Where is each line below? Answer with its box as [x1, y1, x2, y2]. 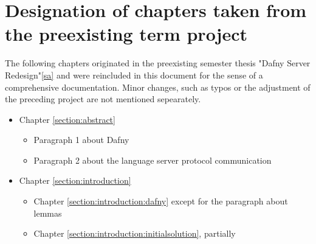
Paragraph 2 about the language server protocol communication [33, 153, 272, 166]
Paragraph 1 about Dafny [33, 133, 129, 146]
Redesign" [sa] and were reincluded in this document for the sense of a [5, 68, 263, 81]
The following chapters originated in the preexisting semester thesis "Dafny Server [5, 57, 311, 69]
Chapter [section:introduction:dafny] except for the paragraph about [33, 195, 288, 207]
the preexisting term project [5, 21, 248, 46]
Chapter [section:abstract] [19, 113, 115, 125]
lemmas [33, 206, 62, 219]
